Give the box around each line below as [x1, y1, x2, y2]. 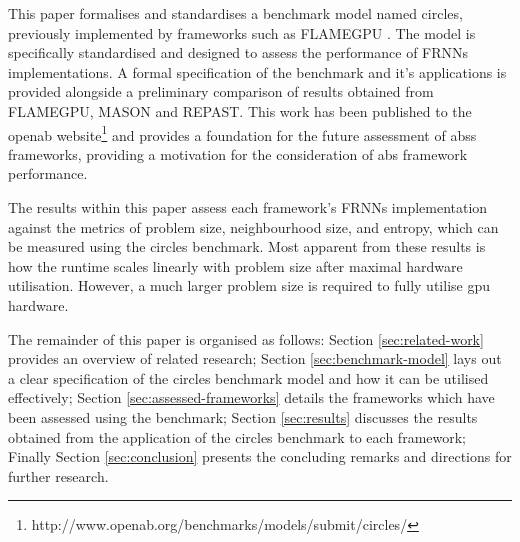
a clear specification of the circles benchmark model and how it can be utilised [8, 367, 489, 388]
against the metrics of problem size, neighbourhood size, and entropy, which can [8, 216, 499, 237]
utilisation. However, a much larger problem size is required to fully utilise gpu [8, 275, 491, 296]
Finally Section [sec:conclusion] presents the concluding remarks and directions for [8, 446, 512, 467]
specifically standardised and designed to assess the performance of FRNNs [8, 42, 469, 63]
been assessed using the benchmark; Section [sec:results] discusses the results [8, 406, 478, 427]
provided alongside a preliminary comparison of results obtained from [8, 81, 434, 102]
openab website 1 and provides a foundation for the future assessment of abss [8, 121, 477, 145]
